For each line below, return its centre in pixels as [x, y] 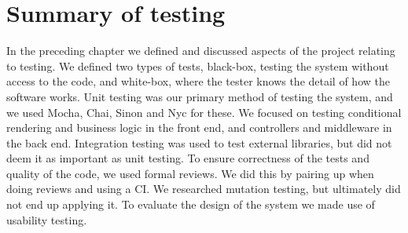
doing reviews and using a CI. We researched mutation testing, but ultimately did [204, 189]
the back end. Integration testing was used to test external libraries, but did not [199, 142]
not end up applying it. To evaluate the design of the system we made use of [191, 204]
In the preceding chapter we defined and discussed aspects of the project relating [201, 51]
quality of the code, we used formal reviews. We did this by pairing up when [190, 173]
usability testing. [47, 219]
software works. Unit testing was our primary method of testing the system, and [200, 96]
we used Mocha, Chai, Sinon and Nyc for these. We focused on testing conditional [204, 112]
